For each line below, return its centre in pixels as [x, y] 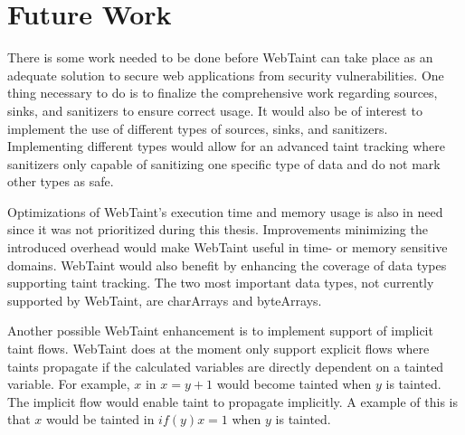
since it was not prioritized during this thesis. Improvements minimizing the [218, 229]
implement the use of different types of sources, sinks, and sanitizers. [198, 128]
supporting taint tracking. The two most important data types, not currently [221, 283]
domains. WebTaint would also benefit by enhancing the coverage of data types [227, 265]
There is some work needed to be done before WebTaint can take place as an [220, 57]
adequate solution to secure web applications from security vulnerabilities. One [226, 75]
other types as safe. [61, 181]
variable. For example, [69, 384]
